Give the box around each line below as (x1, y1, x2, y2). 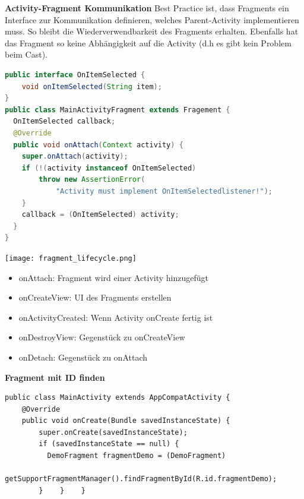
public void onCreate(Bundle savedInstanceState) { (21, 416, 230, 425)
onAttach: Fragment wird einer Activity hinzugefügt (18, 271, 209, 283)
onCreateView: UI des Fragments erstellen (18, 291, 172, 304)
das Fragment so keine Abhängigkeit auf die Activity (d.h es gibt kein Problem (5, 36, 292, 49)
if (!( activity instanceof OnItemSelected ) (21, 163, 197, 172)
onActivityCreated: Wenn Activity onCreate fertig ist (18, 311, 213, 323)
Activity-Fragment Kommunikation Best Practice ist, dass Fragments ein (5, 2, 289, 14)
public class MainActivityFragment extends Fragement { (5, 105, 230, 114)
